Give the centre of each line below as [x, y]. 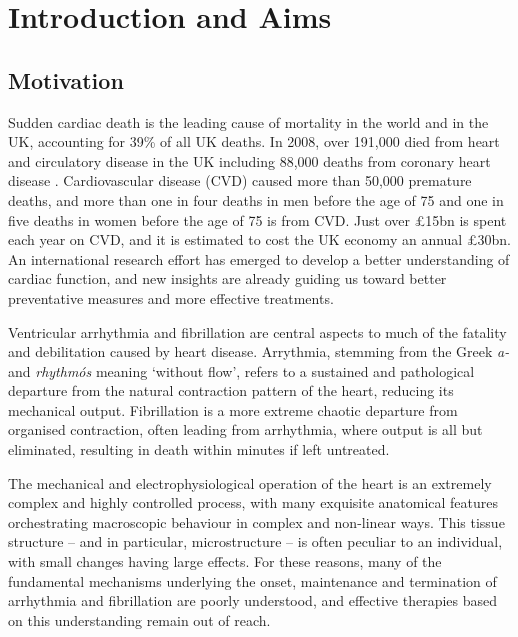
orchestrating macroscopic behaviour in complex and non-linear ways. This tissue [256, 521]
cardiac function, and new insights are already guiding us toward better [227, 278]
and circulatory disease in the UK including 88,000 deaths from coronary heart [249, 160]
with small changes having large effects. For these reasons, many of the [225, 561]
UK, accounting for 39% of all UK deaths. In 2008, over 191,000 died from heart [254, 141]
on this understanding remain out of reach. [139, 619]
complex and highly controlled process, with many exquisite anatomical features [253, 502]
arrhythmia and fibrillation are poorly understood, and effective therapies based [253, 600]
